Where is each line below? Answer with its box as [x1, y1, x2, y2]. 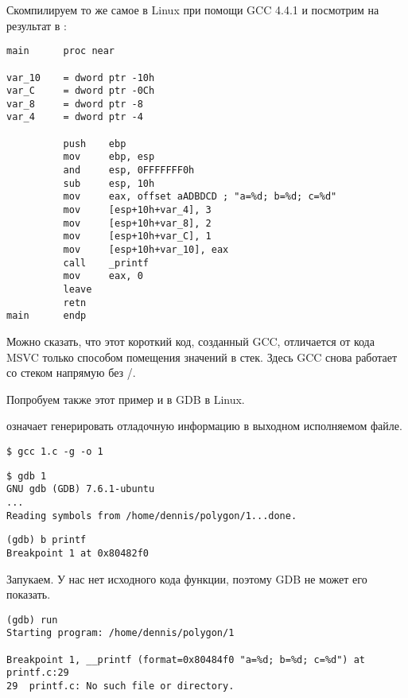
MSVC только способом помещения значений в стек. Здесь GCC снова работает [6, 348, 398, 365]
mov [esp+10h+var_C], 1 [63, 231, 212, 242]
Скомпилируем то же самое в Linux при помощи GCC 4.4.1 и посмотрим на [6, 2, 379, 17]
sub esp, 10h [63, 177, 155, 189]
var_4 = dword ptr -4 [6, 111, 143, 123]
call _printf [63, 257, 149, 269]
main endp [6, 310, 87, 322]
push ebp [63, 138, 126, 149]
